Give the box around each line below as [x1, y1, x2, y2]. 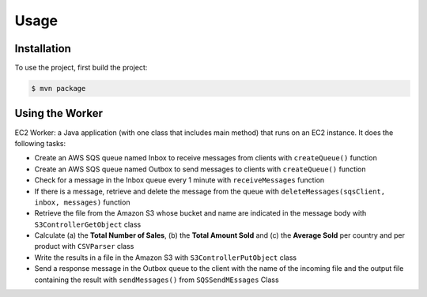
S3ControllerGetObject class [34, 220, 142, 229]
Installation [14, 42, 71, 55]
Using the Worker [14, 107, 103, 120]
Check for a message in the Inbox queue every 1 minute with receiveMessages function [34, 175, 325, 185]
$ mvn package [31, 84, 86, 93]
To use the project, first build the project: [14, 63, 148, 73]
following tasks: [14, 138, 66, 148]
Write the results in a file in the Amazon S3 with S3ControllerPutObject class [34, 253, 297, 262]
